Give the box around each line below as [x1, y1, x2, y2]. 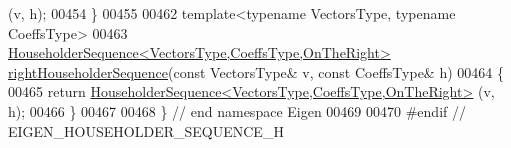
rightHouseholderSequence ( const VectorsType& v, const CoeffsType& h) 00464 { [8, 61, 504, 82]
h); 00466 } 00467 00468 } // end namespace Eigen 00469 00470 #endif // [8, 100, 466, 121]
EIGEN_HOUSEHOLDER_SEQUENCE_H [8, 120, 284, 141]
